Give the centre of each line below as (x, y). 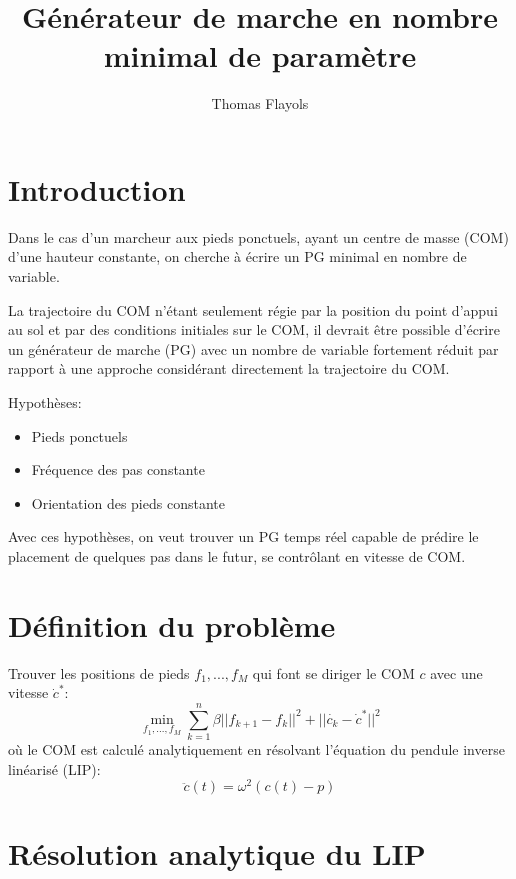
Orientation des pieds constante (128, 502)
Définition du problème (172, 624)
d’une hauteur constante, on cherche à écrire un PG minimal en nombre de (237, 256)
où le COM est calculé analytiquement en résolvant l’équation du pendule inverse (256, 749)
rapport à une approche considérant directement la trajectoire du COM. (229, 368)
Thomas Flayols (260, 103)
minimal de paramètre (260, 55)
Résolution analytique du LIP (217, 853)
